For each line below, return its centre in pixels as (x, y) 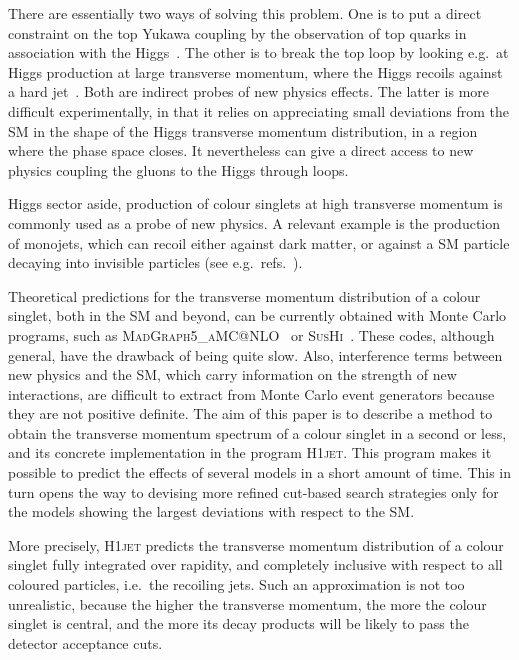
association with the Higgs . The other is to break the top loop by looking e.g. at (258, 52)
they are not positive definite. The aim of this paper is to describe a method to (250, 413)
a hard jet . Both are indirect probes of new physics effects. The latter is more (249, 91)
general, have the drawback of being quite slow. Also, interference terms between (255, 354)
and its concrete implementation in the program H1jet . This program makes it (250, 452)
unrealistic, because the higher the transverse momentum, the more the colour (247, 603)
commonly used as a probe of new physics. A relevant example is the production (254, 222)
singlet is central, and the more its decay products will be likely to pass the (238, 623)
